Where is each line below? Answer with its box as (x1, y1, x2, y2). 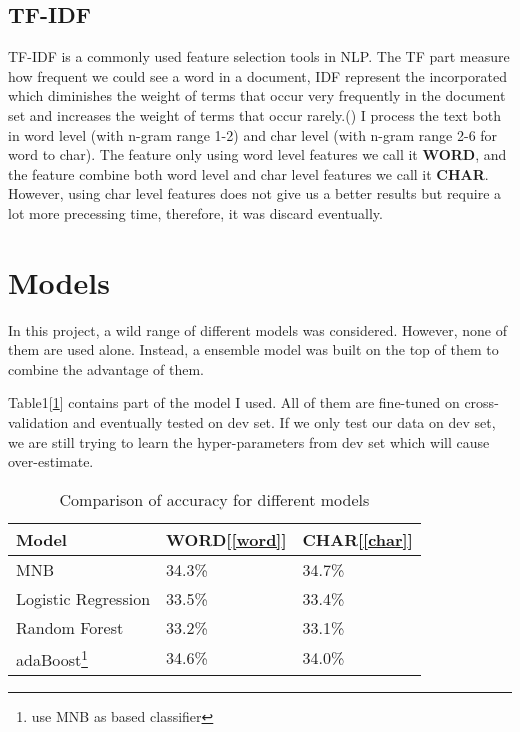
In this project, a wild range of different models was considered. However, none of (8, 319, 508, 340)
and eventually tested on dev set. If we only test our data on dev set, (72, 412, 496, 433)
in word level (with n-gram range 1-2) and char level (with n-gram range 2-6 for (8, 124, 498, 145)
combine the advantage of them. (8, 358, 204, 379)
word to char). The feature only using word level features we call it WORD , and (8, 144, 507, 165)
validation (8, 412, 69, 433)
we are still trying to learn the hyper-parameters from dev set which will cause (8, 431, 490, 452)
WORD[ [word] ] (166, 527, 287, 551)
